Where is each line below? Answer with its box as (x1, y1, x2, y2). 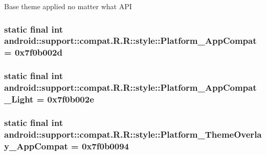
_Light (4, 93, 34, 106)
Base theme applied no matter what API (4, 1, 132, 11)
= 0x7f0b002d (4, 46, 62, 59)
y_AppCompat (4, 139, 68, 152)
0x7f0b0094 (82, 139, 129, 152)
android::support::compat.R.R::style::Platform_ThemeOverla (4, 127, 262, 140)
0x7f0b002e (47, 93, 94, 106)
